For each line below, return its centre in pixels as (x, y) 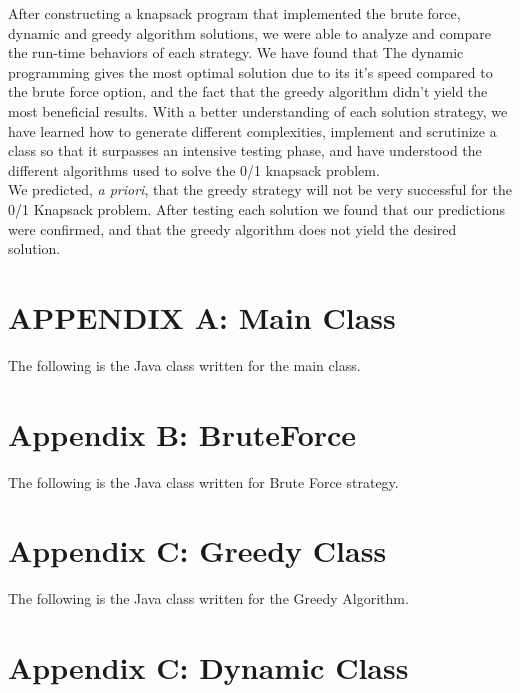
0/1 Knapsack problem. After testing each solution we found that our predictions (257, 208)
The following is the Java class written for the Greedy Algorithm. (208, 598)
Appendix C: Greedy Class (197, 550)
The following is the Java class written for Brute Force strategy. (203, 481)
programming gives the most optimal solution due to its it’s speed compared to (250, 71)
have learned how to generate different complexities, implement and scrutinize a (252, 130)
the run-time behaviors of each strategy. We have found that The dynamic (236, 52)
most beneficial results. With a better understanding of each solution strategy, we (258, 110)
